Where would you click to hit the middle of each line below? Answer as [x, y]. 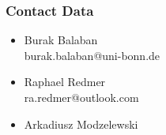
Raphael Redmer [65, 82]
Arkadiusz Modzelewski [81, 124]
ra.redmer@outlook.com [81, 97]
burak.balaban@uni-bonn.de [92, 55]
